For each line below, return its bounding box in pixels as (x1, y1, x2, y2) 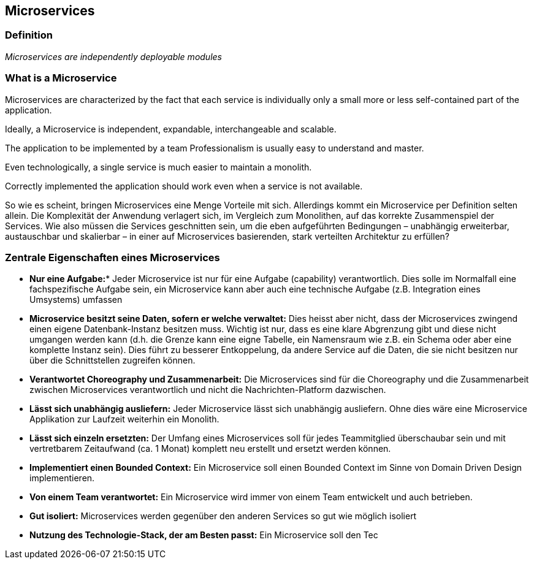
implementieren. (29, 473, 95, 484)
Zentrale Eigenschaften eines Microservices (5, 251, 220, 264)
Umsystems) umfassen (29, 294, 123, 305)
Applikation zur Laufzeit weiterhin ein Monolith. (29, 414, 219, 425)
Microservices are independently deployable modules (5, 51, 222, 62)
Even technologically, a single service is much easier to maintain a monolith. (5, 161, 312, 172)
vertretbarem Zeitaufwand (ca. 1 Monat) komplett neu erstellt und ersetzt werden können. (29, 443, 391, 454)
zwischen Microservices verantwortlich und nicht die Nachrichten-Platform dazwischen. (29, 384, 386, 395)
